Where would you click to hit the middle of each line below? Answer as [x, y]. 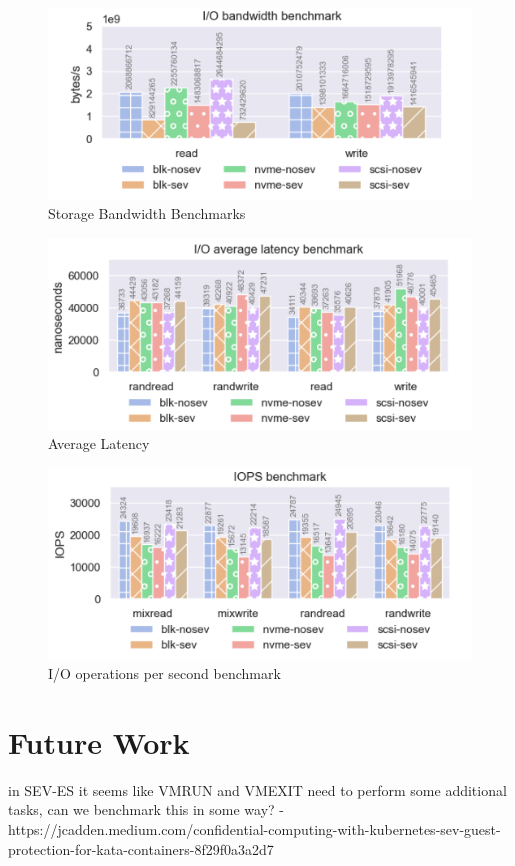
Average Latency [99, 443]
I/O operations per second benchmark [164, 673]
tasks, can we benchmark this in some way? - [146, 809]
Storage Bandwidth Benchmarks [147, 213]
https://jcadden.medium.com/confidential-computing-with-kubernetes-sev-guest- [254, 828]
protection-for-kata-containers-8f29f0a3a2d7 [141, 848]
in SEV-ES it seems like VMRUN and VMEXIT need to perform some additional [257, 789]
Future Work [99, 741]
